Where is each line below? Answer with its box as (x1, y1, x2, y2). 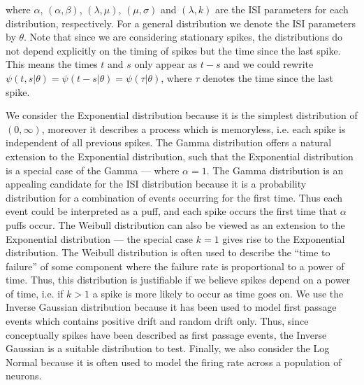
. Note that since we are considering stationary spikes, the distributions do (24, 29, 343, 44)
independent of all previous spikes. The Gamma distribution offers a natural (6, 135, 332, 150)
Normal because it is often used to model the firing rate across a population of (6, 354, 342, 369)
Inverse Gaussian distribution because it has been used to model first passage (6, 300, 337, 314)
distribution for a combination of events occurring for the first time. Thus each (6, 190, 343, 204)
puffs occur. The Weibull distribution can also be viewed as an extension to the (6, 217, 345, 232)
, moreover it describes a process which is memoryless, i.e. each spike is (41, 121, 346, 136)
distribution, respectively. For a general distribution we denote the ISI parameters (6, 15, 356, 30)
